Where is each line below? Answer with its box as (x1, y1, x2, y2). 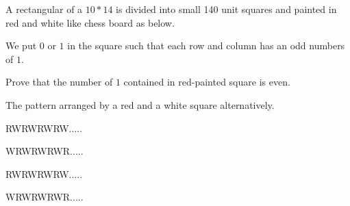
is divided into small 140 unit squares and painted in (116, 2, 337, 16)
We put (5, 38, 37, 53)
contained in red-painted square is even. (123, 75, 290, 89)
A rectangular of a (5, 2, 83, 16)
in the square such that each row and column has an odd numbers (67, 38, 345, 53)
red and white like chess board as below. (5, 15, 175, 29)
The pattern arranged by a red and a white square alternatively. (5, 97, 275, 112)
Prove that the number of (5, 75, 113, 89)
